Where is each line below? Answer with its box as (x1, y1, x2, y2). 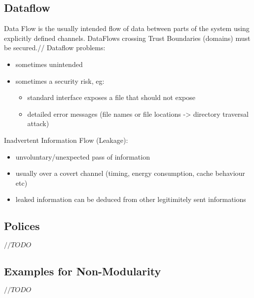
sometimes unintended (15, 59, 83, 69)
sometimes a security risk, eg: (15, 75, 105, 86)
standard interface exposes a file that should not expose (27, 92, 195, 102)
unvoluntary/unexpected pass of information (15, 151, 150, 162)
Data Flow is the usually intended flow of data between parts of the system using (4, 23, 250, 33)
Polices (4, 218, 40, 233)
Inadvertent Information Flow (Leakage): (4, 134, 128, 145)
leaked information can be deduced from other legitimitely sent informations (15, 194, 246, 204)
